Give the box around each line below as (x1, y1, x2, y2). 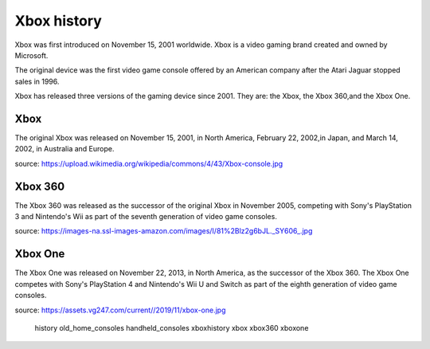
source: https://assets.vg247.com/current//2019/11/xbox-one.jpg (14, 305, 226, 315)
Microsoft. (14, 50, 49, 60)
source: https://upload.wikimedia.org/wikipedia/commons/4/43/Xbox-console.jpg (14, 159, 283, 168)
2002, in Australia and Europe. (14, 144, 115, 154)
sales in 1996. (14, 76, 60, 86)
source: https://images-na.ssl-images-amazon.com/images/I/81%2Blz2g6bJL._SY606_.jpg (14, 226, 313, 236)
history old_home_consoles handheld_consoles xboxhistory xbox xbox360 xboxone (34, 323, 309, 332)
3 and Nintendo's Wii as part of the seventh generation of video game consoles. (14, 212, 278, 222)
